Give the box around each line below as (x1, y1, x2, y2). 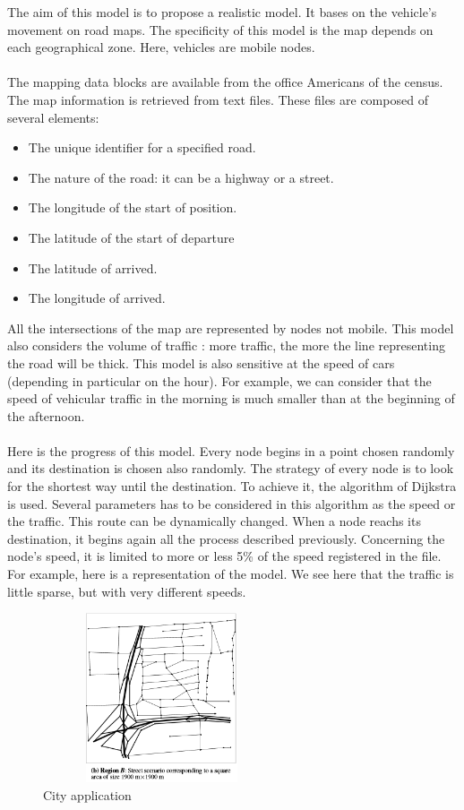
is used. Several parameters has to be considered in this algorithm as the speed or (7, 494, 456, 513)
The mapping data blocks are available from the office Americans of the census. (7, 73, 443, 91)
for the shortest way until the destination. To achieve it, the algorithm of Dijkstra (7, 477, 457, 495)
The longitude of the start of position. (28, 198, 237, 217)
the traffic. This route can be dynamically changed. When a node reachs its (7, 512, 421, 530)
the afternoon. (7, 406, 85, 425)
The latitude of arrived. (28, 258, 158, 277)
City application (43, 785, 132, 804)
